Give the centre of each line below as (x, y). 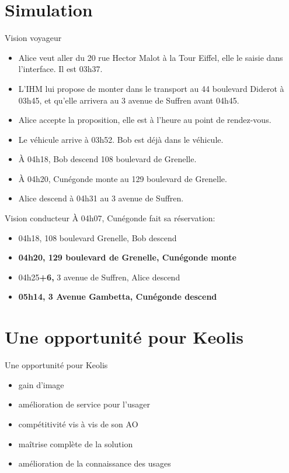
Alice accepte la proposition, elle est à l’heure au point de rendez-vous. (145, 120)
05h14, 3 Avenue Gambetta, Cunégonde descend (118, 297)
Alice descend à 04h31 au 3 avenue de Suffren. (101, 198)
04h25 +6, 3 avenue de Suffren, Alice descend (99, 277)
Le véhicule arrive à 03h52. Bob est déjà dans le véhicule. (121, 139)
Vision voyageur (33, 38)
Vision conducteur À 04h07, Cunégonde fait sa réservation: (110, 218)
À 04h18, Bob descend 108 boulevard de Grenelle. (107, 159)
